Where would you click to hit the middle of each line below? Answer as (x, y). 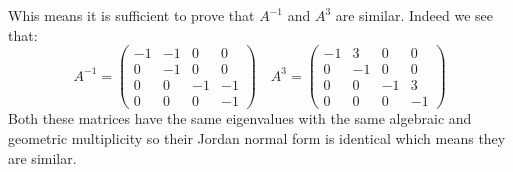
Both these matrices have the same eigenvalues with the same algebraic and (240, 118)
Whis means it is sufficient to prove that (131, 15)
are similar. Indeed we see (414, 15)
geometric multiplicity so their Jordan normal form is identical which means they (257, 137)
